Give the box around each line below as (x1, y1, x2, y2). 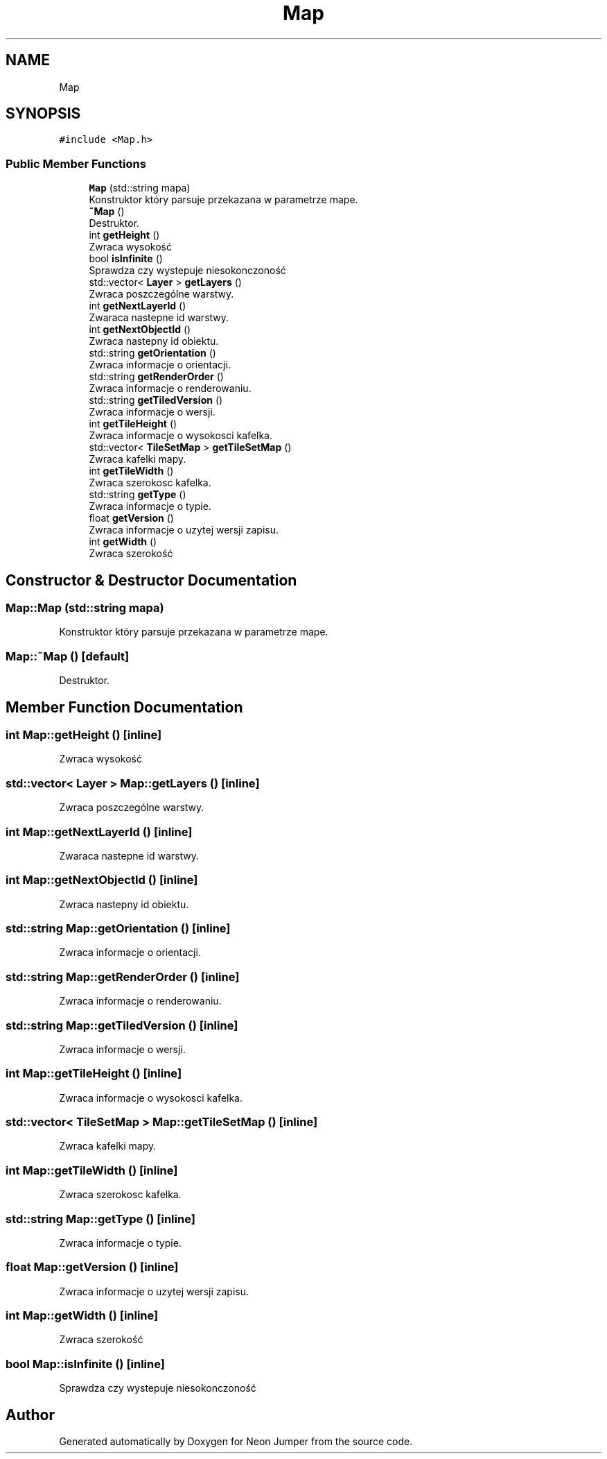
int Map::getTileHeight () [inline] (6, 1066, 182, 1081)
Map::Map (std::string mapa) (6, 601, 164, 615)
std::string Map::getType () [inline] (6, 1211, 195, 1226)
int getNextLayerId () (89, 300, 186, 312)
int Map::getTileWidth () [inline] (6, 1163, 178, 1177)
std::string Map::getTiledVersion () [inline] (6, 1018, 238, 1032)
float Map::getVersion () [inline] (6, 1260, 179, 1274)
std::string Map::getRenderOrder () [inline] (6, 969, 240, 984)
